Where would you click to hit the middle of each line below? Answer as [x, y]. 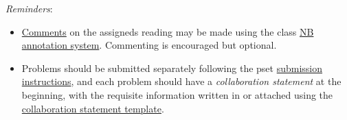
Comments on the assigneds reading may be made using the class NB [168, 31]
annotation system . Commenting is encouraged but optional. [149, 45]
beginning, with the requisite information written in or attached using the [177, 94]
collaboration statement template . [93, 108]
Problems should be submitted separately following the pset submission [172, 68]
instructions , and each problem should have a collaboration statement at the [181, 81]
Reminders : [29, 8]
